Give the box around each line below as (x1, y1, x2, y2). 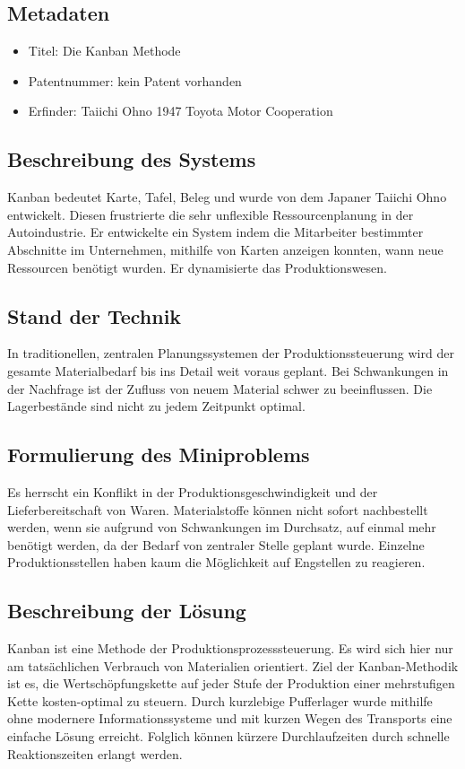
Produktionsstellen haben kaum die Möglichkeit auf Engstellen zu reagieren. (7, 553, 426, 572)
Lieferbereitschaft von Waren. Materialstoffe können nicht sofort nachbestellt (7, 500, 428, 519)
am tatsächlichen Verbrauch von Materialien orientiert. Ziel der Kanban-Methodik (7, 656, 459, 675)
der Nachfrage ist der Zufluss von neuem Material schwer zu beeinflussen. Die (7, 379, 433, 398)
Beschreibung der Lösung (7, 597, 246, 625)
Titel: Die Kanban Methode (28, 41, 181, 60)
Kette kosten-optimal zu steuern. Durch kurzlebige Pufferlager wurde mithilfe (7, 691, 433, 710)
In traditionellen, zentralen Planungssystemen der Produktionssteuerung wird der (7, 344, 454, 363)
